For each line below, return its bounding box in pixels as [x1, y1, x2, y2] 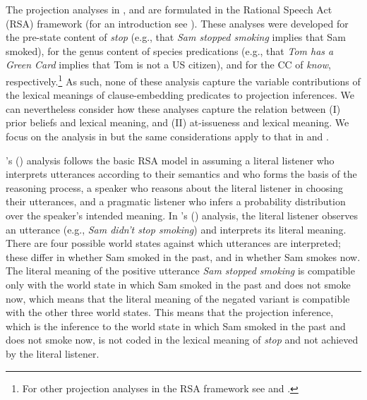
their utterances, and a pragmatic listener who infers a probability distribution [6, 194, 346, 209]
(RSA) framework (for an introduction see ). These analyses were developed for [6, 16, 349, 30]
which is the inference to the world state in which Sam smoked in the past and [6, 318, 346, 333]
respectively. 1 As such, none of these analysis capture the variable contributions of [6, 71, 361, 88]
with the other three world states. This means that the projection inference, [6, 305, 334, 320]
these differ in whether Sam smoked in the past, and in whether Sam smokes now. [6, 249, 361, 264]
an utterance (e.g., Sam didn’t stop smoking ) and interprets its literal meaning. [6, 222, 347, 236]
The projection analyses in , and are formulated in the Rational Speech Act [6, 2, 332, 16]
